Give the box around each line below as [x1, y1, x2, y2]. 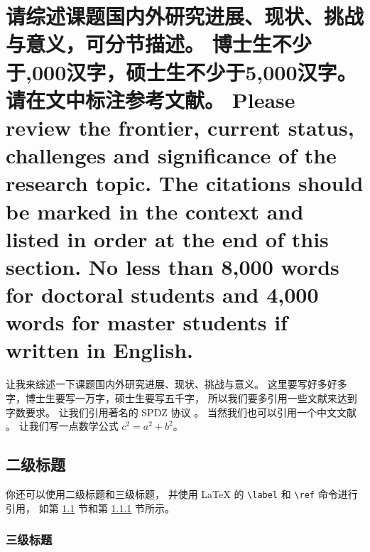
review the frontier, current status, [6, 112, 354, 141]
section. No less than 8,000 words [6, 251, 339, 281]
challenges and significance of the [6, 141, 337, 170]
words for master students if [6, 308, 288, 337]
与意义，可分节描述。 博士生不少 [6, 29, 312, 58]
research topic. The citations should [6, 168, 364, 197]
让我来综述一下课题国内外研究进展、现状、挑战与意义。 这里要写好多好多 [6, 377, 347, 391]
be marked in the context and [6, 196, 304, 225]
